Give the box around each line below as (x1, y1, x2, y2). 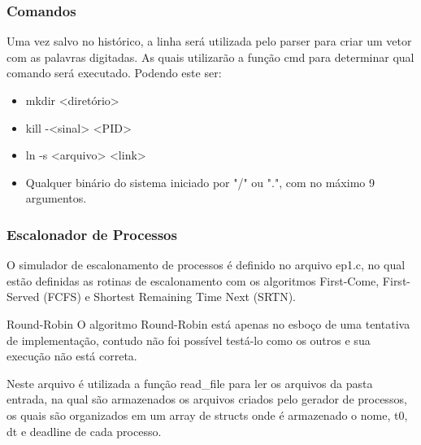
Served (7, 288, 40, 305)
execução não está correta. (7, 347, 137, 364)
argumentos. (25, 190, 87, 207)
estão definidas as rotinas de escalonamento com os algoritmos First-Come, (7, 272, 380, 289)
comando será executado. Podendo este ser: (7, 64, 222, 81)
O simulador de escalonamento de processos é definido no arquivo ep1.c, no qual (7, 256, 406, 273)
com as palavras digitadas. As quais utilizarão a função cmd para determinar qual (7, 48, 414, 65)
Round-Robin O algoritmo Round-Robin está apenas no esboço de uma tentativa (7, 315, 410, 332)
